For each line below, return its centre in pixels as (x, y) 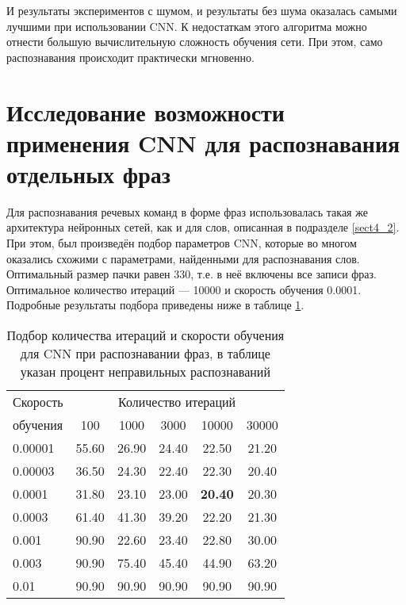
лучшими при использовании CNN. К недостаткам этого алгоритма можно (187, 26)
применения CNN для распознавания (203, 142)
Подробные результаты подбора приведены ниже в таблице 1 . (155, 305)
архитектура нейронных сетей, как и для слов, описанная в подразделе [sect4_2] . (203, 227)
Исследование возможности (146, 111)
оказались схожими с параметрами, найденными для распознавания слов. (183, 258)
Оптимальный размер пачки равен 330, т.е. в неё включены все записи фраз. (192, 274)
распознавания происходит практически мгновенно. (130, 57)
